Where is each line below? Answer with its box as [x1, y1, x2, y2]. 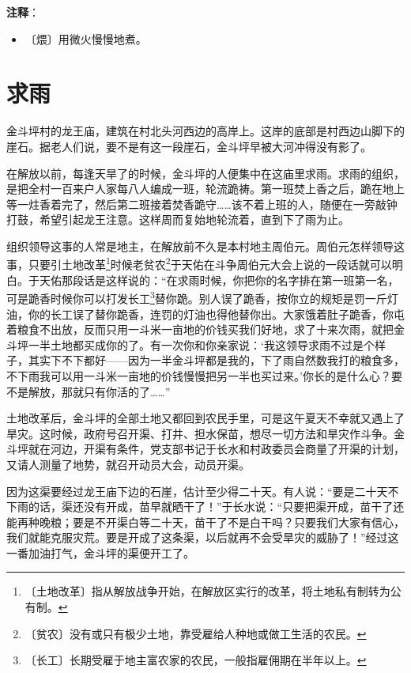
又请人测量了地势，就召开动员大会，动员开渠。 [6, 456, 250, 472]
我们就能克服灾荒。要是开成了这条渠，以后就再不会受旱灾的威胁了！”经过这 [6, 529, 399, 546]
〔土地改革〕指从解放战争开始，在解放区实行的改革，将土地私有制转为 [25, 583, 390, 599]
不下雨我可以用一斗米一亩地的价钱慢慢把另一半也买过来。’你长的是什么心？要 [6, 367, 402, 384]
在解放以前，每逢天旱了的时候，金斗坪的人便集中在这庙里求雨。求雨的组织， [6, 164, 405, 181]
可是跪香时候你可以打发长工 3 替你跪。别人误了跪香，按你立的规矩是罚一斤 [6, 288, 387, 306]
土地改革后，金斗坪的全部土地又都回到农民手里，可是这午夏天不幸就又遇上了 [6, 410, 405, 426]
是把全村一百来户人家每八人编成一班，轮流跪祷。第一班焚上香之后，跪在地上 [6, 180, 405, 197]
